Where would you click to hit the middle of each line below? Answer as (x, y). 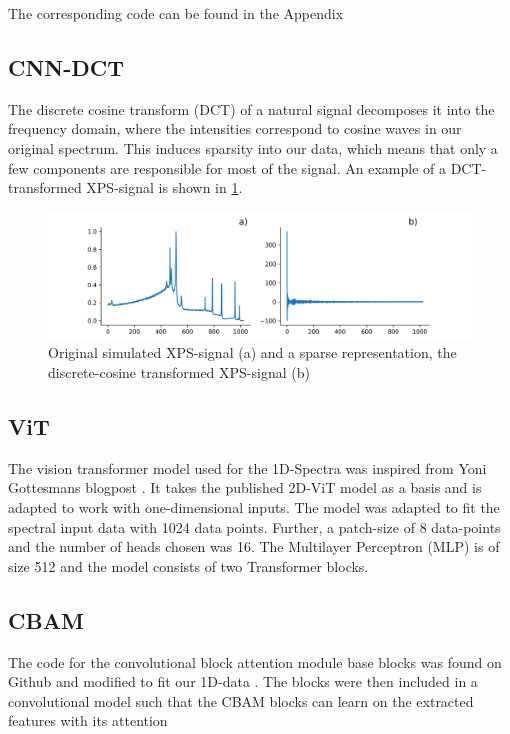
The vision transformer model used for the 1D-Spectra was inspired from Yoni (247, 467)
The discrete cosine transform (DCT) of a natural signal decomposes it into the (251, 108)
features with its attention (88, 720)
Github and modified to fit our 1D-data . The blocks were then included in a (243, 681)
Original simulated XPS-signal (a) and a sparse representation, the (252, 352)
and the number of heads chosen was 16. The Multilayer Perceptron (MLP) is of (254, 546)
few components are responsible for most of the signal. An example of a (227, 167)
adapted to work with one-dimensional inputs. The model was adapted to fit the (254, 507)
